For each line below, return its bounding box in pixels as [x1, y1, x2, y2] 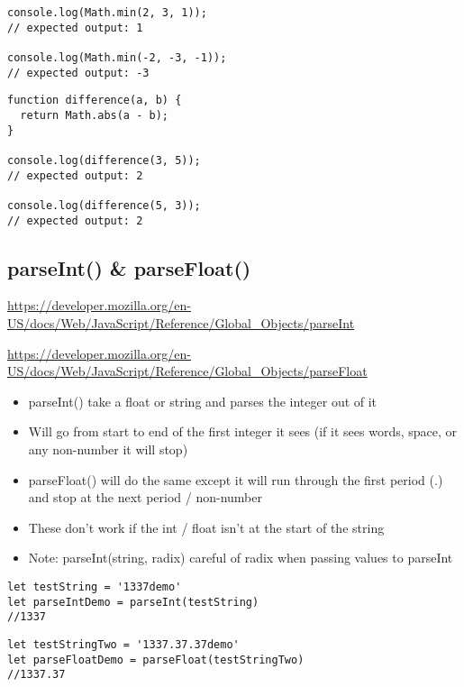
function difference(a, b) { [7, 94, 182, 107]
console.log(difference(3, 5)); [7, 153, 201, 167]
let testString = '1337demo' [7, 580, 182, 593]
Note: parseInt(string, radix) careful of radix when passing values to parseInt [28, 548, 453, 567]
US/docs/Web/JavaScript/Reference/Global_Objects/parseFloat [7, 362, 368, 380]
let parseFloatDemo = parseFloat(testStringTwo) [7, 653, 305, 666]
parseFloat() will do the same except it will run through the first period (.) [28, 470, 443, 489]
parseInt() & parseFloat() [7, 253, 251, 281]
